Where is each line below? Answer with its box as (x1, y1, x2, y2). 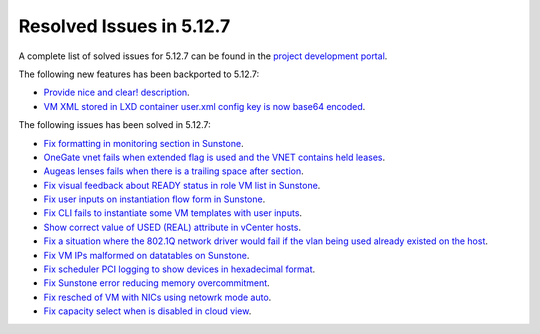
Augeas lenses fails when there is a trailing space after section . (43, 165, 304, 177)
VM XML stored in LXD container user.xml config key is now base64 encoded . (43, 100, 366, 112)
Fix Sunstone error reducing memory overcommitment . (43, 277, 270, 289)
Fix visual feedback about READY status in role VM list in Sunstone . (43, 179, 321, 191)
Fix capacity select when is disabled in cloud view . (43, 305, 252, 317)
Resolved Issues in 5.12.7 (18, 15, 231, 37)
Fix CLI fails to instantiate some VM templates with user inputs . (43, 207, 303, 219)
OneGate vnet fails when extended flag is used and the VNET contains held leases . (43, 151, 385, 163)
